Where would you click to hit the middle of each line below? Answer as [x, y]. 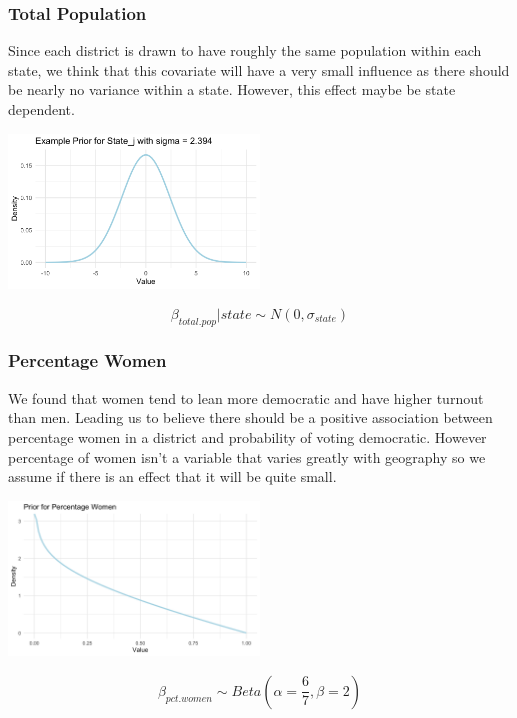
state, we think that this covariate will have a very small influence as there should [259, 69]
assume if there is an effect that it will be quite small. [172, 476]
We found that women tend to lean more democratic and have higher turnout [246, 397]
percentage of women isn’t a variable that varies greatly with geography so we [247, 456]
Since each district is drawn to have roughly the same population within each [245, 50]
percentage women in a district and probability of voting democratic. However [247, 436]
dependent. [41, 109]
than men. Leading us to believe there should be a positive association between [250, 417]
